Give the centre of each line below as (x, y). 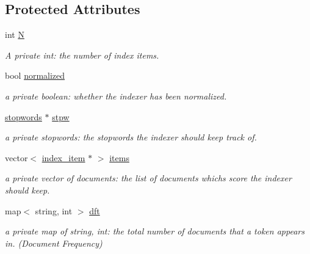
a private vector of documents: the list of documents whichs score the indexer (148, 178)
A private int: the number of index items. (82, 55)
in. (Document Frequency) (54, 243)
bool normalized (35, 75)
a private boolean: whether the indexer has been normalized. (116, 96)
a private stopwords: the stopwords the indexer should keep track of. (131, 137)
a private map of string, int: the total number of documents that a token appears (155, 231)
